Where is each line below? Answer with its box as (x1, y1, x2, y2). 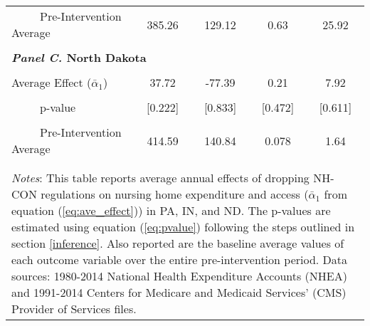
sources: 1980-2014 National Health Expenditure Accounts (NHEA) (11, 268, 347, 284)
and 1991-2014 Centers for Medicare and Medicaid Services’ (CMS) (11, 284, 347, 300)
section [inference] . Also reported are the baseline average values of (11, 235, 344, 251)
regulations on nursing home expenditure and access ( (41, 186, 309, 202)
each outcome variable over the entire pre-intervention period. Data (11, 251, 348, 268)
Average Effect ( (11, 74, 92, 90)
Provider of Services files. (11, 300, 137, 317)
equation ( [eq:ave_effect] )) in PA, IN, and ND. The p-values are (11, 202, 331, 219)
